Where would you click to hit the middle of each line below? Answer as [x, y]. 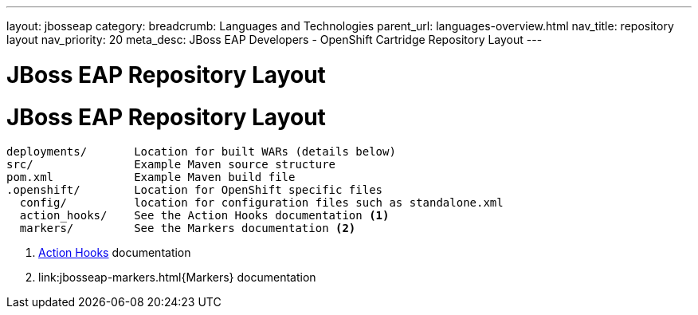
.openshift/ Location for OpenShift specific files [195, 190]
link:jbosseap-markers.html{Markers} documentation [177, 278]
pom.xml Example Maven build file [151, 177]
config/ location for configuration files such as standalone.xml [261, 203]
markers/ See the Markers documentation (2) [188, 228]
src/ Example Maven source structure [171, 165]
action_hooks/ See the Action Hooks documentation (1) [204, 216]
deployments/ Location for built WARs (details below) [201, 152]
